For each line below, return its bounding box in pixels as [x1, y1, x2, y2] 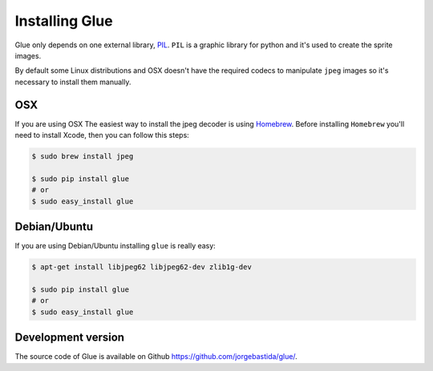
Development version [14, 331, 124, 345]
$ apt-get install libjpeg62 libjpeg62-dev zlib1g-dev [31, 263, 252, 272]
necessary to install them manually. [14, 77, 132, 87]
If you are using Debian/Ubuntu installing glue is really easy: [14, 241, 216, 251]
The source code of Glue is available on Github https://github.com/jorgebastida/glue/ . [14, 352, 298, 361]
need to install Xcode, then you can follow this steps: [14, 131, 190, 140]
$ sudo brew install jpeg [31, 152, 134, 160]
